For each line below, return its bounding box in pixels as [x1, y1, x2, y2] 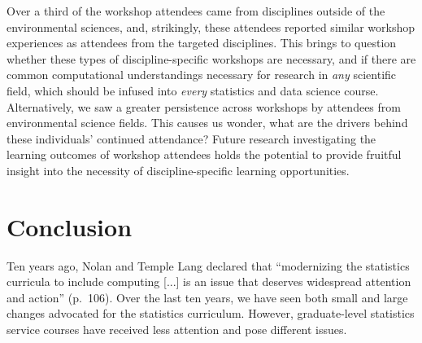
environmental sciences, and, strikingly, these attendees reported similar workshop [7, 18, 415, 35]
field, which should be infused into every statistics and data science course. [7, 81, 379, 99]
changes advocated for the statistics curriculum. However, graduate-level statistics [7, 305, 415, 322]
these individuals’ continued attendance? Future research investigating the [7, 130, 376, 147]
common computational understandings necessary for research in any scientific [7, 66, 397, 83]
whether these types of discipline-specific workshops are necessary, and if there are [7, 50, 416, 67]
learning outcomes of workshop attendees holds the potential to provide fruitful [7, 146, 402, 163]
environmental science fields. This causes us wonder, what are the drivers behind [7, 114, 408, 131]
